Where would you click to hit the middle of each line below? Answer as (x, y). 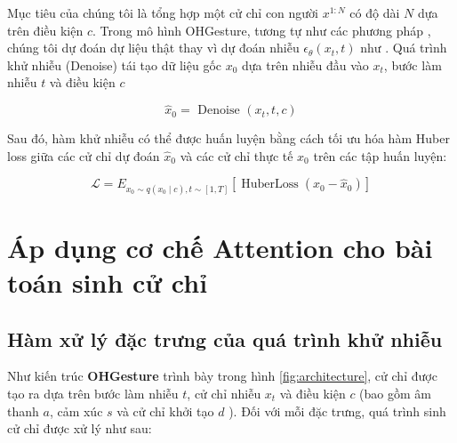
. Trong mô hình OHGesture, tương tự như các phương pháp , (261, 30)
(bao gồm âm (395, 393)
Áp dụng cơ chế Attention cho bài (220, 247)
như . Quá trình (404, 48)
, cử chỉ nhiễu (224, 393)
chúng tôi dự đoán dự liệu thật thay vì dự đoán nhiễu (153, 48)
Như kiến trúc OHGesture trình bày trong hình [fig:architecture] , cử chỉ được (222, 376)
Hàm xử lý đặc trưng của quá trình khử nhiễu (225, 338)
